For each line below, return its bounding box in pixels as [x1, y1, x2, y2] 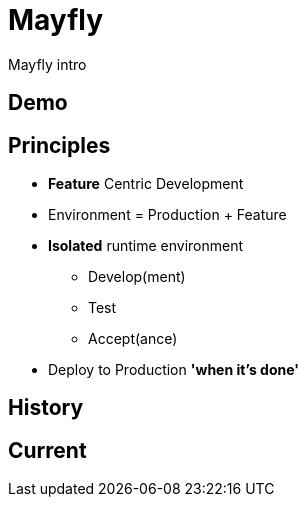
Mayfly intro [8, 55, 87, 73]
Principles [8, 132, 111, 158]
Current [8, 437, 87, 463]
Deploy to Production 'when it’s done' [48, 361, 300, 379]
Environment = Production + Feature [48, 206, 287, 224]
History [8, 395, 84, 421]
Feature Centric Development [48, 175, 244, 193]
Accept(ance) [88, 330, 178, 348]
